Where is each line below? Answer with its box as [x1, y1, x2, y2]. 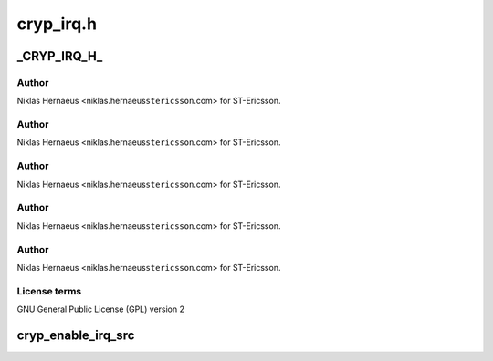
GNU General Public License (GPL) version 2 [16, 304, 184, 315]
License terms [16, 284, 82, 297]
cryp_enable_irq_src [16, 327, 135, 343]
